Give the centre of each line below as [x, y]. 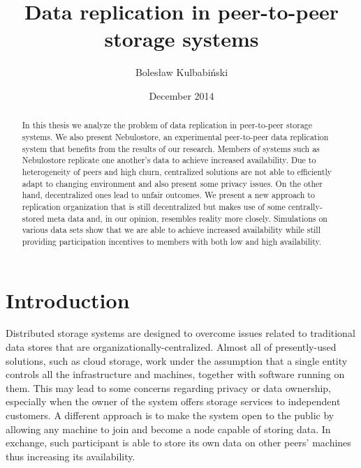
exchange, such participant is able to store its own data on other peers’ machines [178, 443]
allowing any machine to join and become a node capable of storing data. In [168, 429]
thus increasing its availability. [71, 456]
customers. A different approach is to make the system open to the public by [170, 415]
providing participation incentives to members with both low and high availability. [172, 241]
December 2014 [182, 95]
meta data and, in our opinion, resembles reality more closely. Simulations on [187, 218]
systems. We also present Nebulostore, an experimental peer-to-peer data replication [175, 136]
